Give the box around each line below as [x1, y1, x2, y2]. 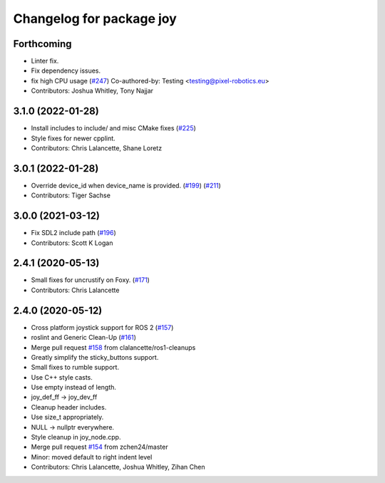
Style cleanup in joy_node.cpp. [31, 433, 121, 442]
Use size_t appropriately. [31, 413, 104, 422]
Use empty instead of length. [31, 383, 117, 392]
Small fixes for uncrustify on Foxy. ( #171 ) [31, 276, 150, 284]
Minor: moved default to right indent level [31, 452, 153, 461]
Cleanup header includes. [31, 402, 107, 411]
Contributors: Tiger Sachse [31, 191, 111, 199]
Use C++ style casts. [31, 373, 93, 381]
